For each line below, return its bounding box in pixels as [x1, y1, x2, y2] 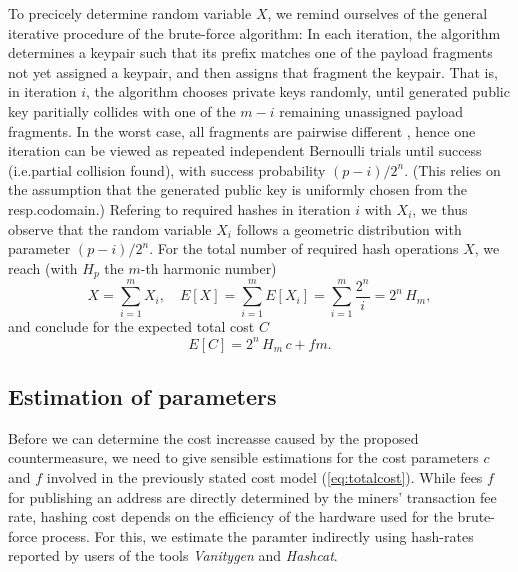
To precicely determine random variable [8, 3, 252, 23]
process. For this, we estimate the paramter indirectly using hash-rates [41, 525, 474, 546]
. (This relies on [404, 159, 501, 180]
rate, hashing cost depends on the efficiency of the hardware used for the [8, 506, 453, 527]
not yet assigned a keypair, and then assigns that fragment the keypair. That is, [8, 61, 498, 82]
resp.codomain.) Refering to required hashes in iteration [8, 198, 351, 219]
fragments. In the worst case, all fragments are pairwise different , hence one [8, 120, 476, 141]
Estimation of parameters [8, 380, 277, 411]
